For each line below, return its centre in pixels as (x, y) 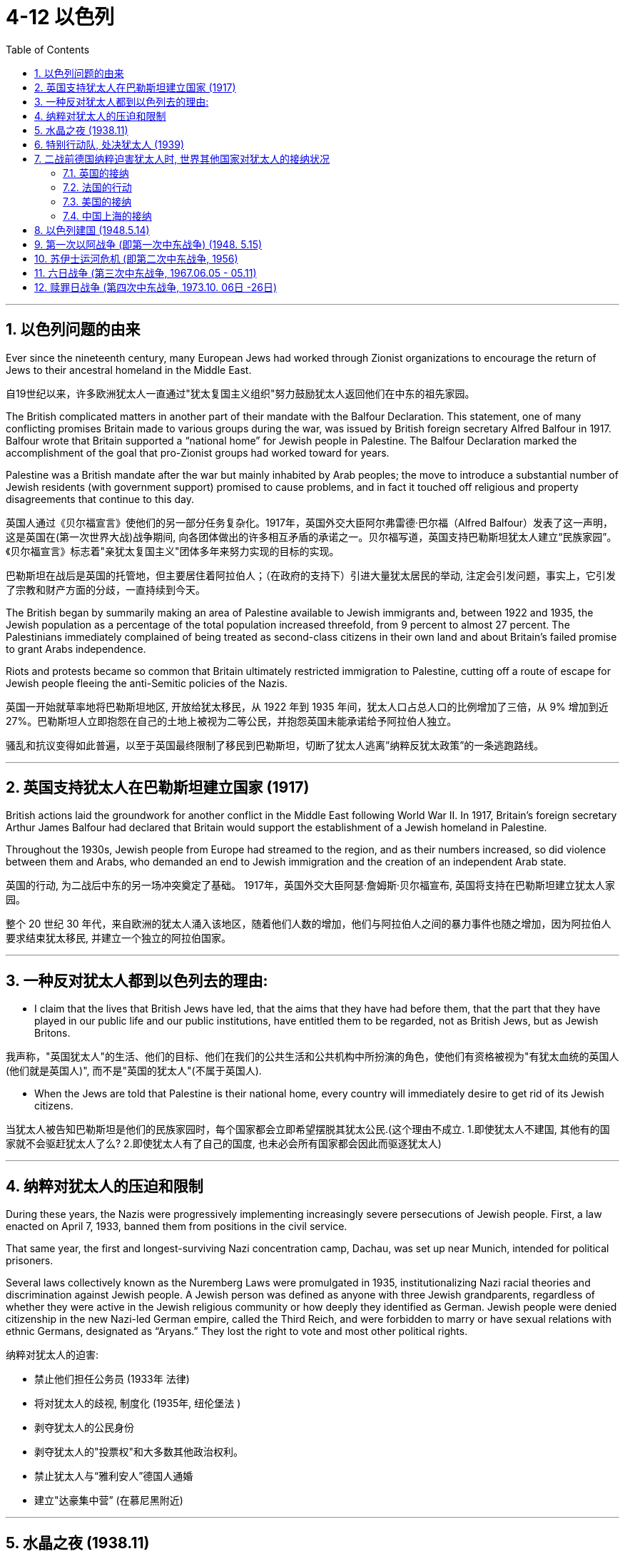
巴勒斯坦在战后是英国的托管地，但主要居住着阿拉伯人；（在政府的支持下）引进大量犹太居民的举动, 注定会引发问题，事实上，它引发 (311, 575)
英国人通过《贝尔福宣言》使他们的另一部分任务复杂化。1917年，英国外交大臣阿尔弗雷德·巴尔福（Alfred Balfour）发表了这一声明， (310, 522)
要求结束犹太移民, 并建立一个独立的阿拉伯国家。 (118, 938)
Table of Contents (48, 49)
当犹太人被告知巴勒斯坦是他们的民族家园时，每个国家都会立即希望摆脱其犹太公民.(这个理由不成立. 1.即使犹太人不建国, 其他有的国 (308, 1129)
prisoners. (30, 1261)
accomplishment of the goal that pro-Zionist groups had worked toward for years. (198, 452)
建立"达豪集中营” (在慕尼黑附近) (109, 1500)
